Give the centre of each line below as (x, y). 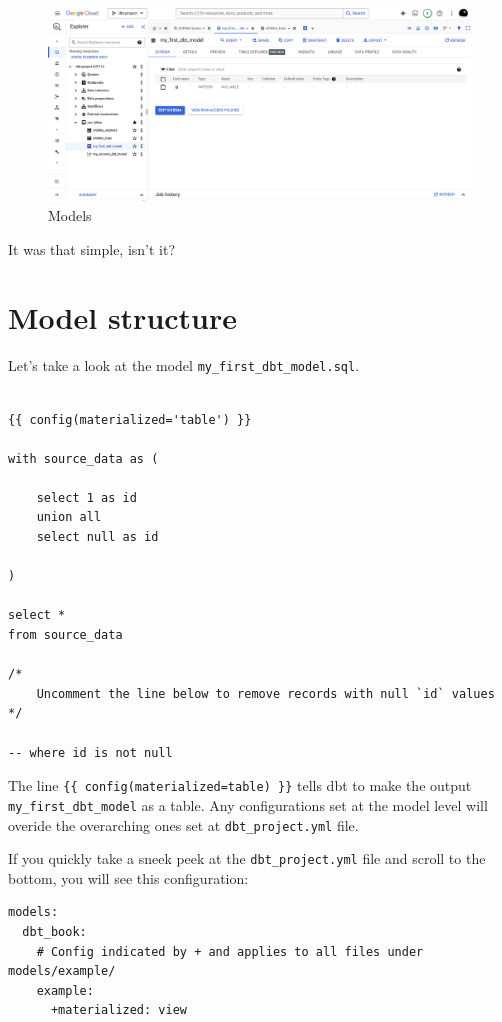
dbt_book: (54, 932)
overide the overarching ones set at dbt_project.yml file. (183, 824)
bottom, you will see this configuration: (128, 877)
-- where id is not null (90, 752)
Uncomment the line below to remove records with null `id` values (265, 693)
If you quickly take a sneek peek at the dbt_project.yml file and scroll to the (247, 858)
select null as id (97, 537)
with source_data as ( (83, 458)
